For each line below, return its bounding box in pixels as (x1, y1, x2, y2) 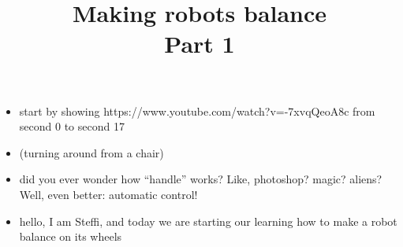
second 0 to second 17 (19, 118, 125, 135)
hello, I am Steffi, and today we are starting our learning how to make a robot (19, 212, 397, 229)
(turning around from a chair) (19, 144, 164, 160)
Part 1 (164, 28, 235, 60)
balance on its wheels (19, 228, 122, 245)
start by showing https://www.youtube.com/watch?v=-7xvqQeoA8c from (19, 102, 375, 119)
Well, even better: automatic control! (19, 186, 198, 202)
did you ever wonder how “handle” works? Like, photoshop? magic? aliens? (19, 171, 382, 187)
